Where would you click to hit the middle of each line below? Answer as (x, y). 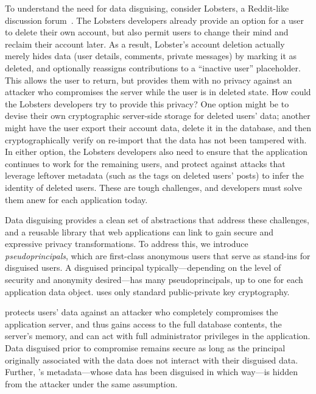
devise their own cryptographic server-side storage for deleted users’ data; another (158, 116)
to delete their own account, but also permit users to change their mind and (147, 32)
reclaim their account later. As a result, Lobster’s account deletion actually (145, 44)
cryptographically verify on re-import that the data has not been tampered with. (156, 139)
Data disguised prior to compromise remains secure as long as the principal (145, 348)
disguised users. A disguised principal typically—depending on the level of (143, 267)
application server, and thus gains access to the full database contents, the (143, 324)
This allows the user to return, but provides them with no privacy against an (149, 80)
